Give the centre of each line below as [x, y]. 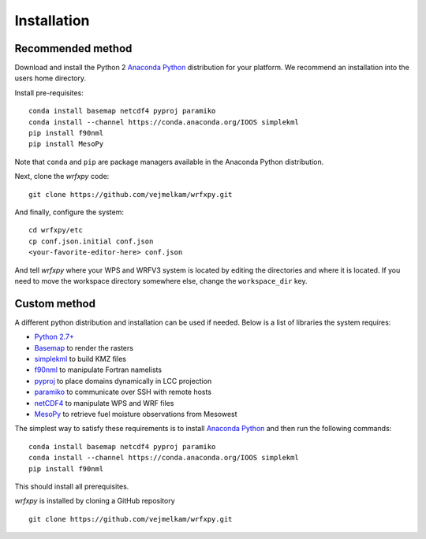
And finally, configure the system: [69, 212]
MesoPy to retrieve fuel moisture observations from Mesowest [136, 414]
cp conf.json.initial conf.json [91, 241]
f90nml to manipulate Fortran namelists [98, 370]
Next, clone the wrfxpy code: [62, 177]
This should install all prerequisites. [72, 486]
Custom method [55, 303]
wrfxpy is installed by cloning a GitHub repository [95, 501]
